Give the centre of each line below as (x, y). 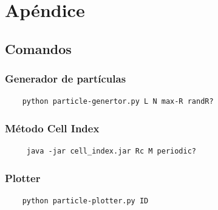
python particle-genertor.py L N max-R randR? (118, 102)
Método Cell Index (52, 128)
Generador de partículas (66, 79)
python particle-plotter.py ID (85, 201)
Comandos (38, 48)
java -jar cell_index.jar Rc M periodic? (111, 151)
